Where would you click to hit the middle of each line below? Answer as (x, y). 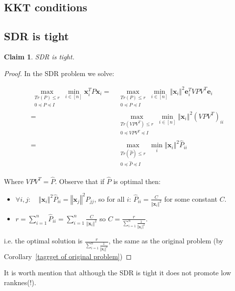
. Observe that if (80, 181)
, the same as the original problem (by (166, 241)
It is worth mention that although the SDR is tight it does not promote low (117, 273)
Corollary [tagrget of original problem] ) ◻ (68, 256)
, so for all (109, 198)
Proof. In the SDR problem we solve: (59, 73)
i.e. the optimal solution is (43, 241)
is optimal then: (137, 181)
